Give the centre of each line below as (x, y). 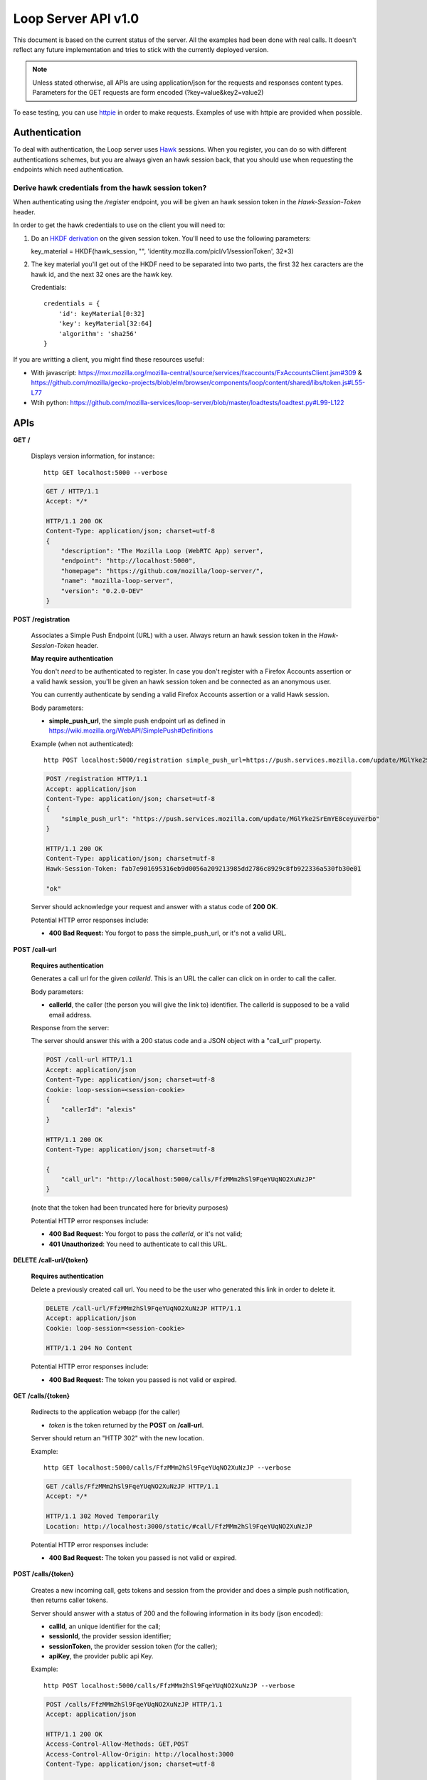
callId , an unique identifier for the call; (105, 1626)
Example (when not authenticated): (83, 743)
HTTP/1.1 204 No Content (89, 1348)
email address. (70, 1015)
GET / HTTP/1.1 (72, 491)
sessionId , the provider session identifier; (110, 1636)
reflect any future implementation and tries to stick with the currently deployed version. (141, 49)
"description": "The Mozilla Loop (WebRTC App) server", (162, 551)
